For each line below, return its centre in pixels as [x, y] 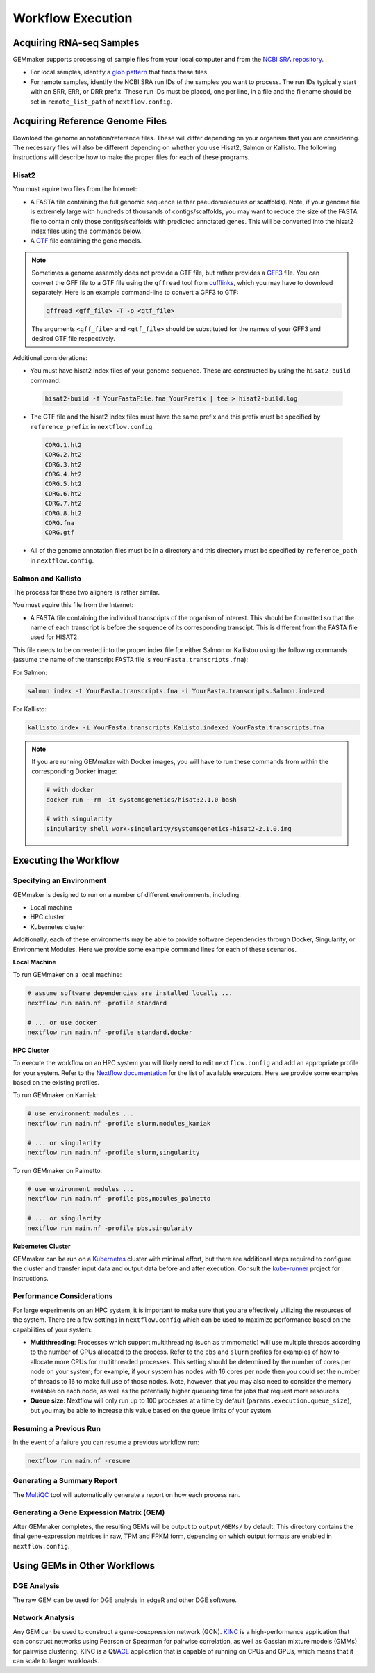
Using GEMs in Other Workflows [84, 1566]
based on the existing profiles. [56, 1083]
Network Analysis [44, 1618]
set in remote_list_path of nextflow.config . [101, 102]
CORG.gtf [60, 533]
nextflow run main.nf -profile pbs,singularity [110, 1228]
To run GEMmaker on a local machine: [67, 975]
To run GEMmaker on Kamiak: [56, 1095]
